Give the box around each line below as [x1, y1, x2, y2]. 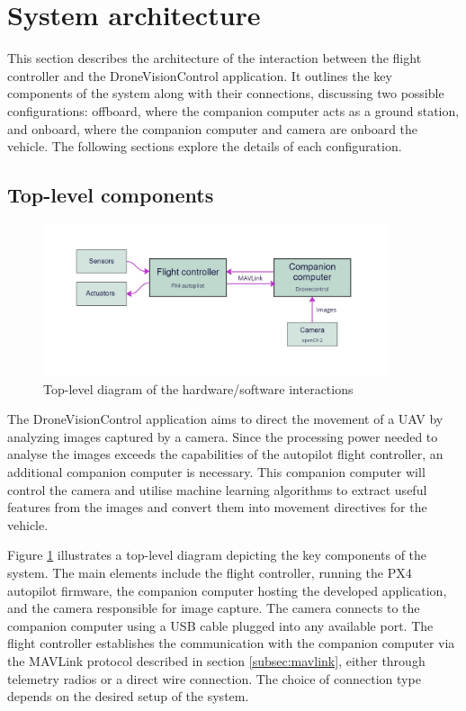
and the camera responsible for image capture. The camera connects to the [7, 598, 420, 617]
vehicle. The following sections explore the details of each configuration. [7, 137, 402, 156]
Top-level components [7, 181, 214, 209]
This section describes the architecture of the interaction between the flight [7, 49, 422, 67]
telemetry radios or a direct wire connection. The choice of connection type [7, 669, 421, 688]
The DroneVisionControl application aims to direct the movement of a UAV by [7, 409, 444, 428]
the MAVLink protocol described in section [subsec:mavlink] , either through [7, 651, 426, 670]
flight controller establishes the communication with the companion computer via [7, 634, 455, 652]
